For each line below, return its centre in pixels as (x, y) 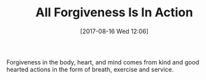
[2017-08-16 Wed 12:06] (114, 31)
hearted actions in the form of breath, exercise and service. (90, 69)
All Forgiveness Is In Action (114, 13)
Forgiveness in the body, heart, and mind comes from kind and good (103, 62)
